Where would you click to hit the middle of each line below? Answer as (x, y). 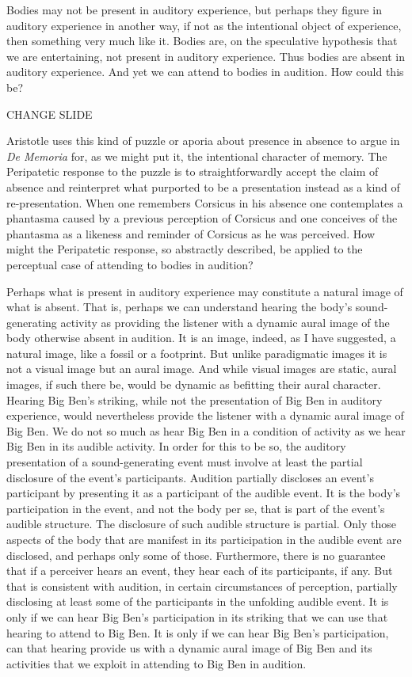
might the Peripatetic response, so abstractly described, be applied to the (185, 249)
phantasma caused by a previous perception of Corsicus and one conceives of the (202, 218)
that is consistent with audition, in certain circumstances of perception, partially (202, 586)
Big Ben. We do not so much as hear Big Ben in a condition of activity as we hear (206, 430)
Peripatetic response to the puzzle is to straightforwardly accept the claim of (193, 171)
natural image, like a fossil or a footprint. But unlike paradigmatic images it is (197, 353)
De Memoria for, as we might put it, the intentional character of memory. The (197, 156)
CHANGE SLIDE (50, 114)
